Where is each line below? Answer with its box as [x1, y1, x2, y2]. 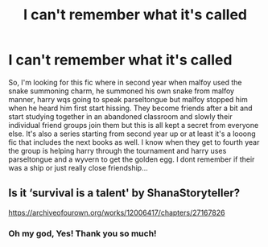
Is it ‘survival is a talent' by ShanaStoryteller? [8, 187, 240, 200]
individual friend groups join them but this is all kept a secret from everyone [8, 120, 259, 130]
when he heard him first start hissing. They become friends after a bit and [8, 103, 253, 113]
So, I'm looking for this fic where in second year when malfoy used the [8, 77, 243, 87]
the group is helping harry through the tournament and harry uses [8, 146, 227, 155]
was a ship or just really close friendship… [8, 163, 149, 172]
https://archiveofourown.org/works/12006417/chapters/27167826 [8, 208, 225, 217]
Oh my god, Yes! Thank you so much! [8, 228, 157, 239]
